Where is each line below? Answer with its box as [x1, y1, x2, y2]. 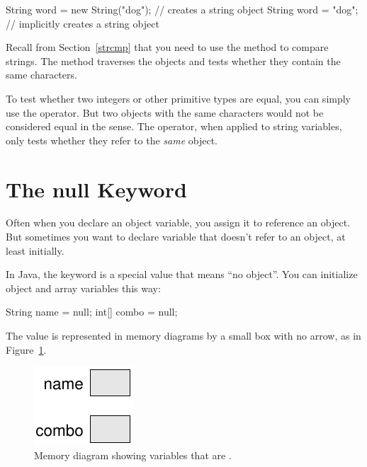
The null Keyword [6, 174, 187, 203]
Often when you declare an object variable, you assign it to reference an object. [6, 215, 351, 230]
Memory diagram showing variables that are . [34, 447, 232, 462]
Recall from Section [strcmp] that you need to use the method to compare [6, 40, 329, 54]
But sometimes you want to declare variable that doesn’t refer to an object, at [6, 229, 346, 244]
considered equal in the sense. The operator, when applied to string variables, [6, 119, 342, 134]
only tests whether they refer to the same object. [6, 132, 218, 147]
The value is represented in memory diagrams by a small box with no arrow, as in [6, 328, 361, 343]
